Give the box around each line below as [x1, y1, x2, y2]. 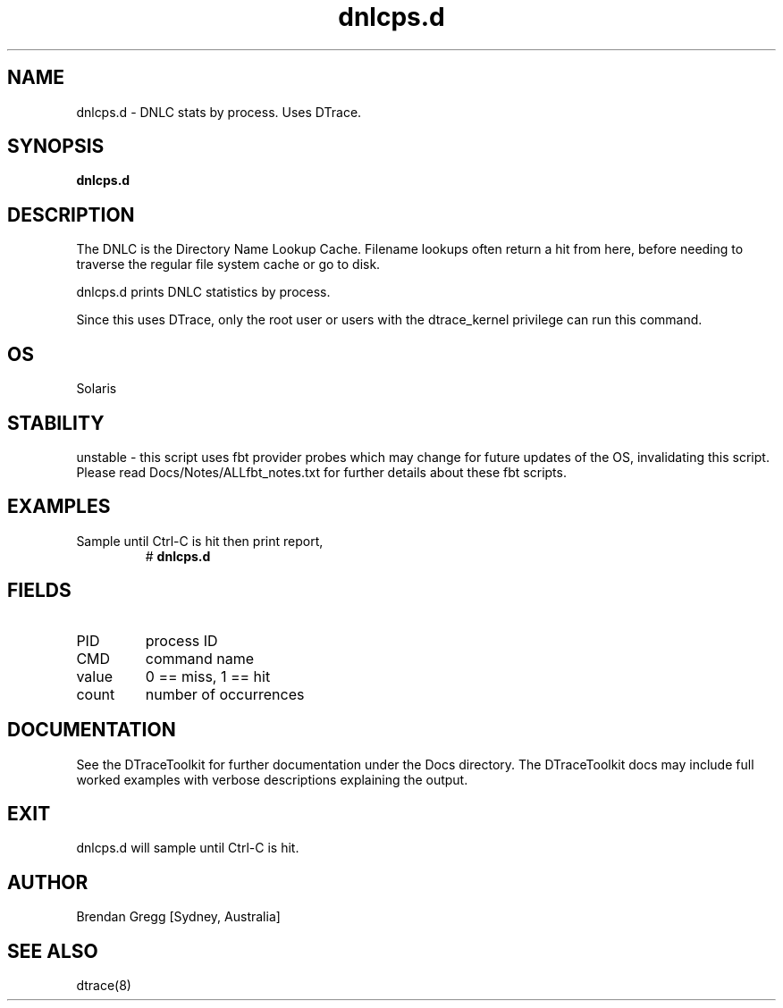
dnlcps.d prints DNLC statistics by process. [76, 284, 331, 300]
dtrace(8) [76, 978, 131, 994]
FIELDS [7, 579, 72, 602]
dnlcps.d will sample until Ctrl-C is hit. [76, 840, 299, 856]
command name [145, 649, 255, 668]
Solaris [76, 381, 117, 397]
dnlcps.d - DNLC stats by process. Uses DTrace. [76, 104, 362, 120]
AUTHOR [7, 870, 88, 894]
